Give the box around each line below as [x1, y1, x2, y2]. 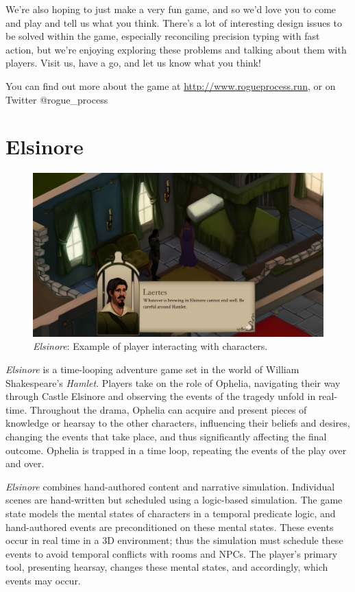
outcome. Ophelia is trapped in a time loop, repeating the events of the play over [5, 442, 347, 457]
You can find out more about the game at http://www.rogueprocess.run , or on [5, 78, 336, 93]
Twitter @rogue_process [5, 92, 108, 106]
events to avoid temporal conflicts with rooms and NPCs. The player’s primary [5, 546, 338, 560]
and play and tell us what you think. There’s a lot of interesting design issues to [5, 15, 343, 29]
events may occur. [5, 573, 81, 587]
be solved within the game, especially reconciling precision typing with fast [5, 29, 320, 43]
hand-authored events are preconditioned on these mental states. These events [5, 519, 334, 534]
